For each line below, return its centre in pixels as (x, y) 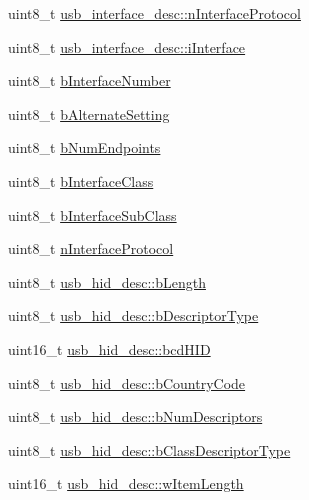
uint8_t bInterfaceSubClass (92, 214)
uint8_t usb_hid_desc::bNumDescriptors (135, 416)
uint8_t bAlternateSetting (89, 113)
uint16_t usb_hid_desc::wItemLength (126, 483)
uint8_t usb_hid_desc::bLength (107, 281)
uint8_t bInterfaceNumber (89, 80)
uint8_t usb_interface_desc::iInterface (127, 46)
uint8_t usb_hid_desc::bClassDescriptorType (149, 449)
